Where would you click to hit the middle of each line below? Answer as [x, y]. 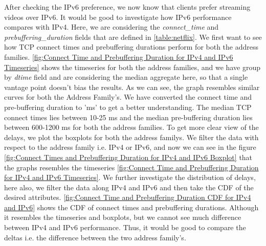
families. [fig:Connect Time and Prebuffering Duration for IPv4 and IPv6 [119, 57]
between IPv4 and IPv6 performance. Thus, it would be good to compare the [125, 227]
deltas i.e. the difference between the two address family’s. [95, 237]
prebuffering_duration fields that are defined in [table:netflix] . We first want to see [133, 37]
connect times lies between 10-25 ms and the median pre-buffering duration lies [128, 117]
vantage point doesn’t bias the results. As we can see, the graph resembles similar [132, 87]
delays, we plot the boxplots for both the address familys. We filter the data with [131, 137]
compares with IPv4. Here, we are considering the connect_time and [112, 27]
